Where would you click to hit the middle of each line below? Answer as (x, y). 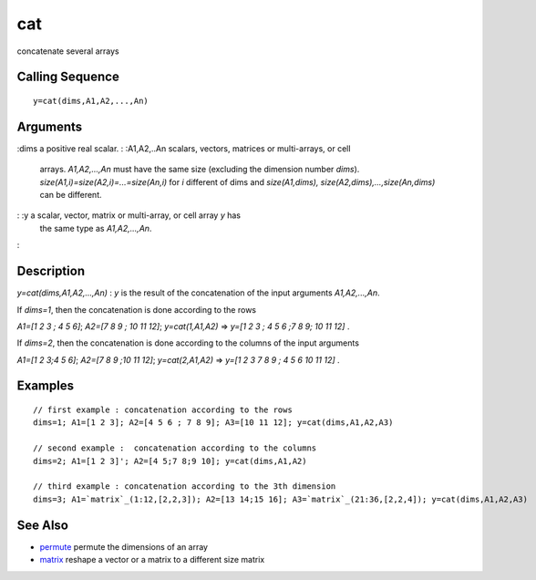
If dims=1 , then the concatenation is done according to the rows (137, 309)
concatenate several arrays (68, 51)
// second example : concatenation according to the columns (175, 448)
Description (51, 271)
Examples (46, 386)
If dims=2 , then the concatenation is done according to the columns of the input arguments (188, 343)
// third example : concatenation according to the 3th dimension (185, 487)
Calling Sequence (68, 77)
